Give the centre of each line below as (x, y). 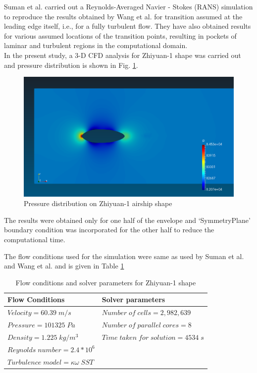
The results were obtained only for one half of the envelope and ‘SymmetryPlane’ (127, 220)
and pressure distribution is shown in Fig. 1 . (71, 65)
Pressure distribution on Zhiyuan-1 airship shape (98, 203)
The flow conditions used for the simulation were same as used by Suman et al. (124, 256)
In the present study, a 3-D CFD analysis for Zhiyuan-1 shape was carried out (123, 55)
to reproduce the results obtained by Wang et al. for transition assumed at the (123, 16)
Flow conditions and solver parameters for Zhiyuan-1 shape (106, 282)
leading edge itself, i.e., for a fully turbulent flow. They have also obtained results (128, 26)
